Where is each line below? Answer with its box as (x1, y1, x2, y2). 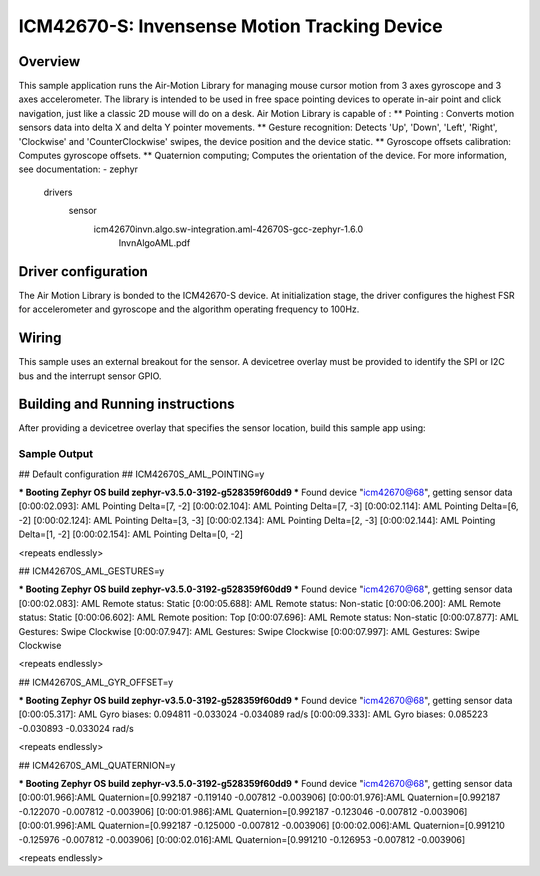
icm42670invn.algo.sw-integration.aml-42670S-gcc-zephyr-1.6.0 (93, 223, 364, 235)
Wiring (18, 330, 62, 347)
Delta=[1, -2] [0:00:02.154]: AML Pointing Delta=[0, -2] (18, 528, 244, 540)
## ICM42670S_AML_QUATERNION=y (18, 759, 176, 771)
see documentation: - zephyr (18, 163, 139, 175)
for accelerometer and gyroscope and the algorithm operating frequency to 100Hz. (18, 303, 360, 315)
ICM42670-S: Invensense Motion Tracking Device (18, 15, 444, 37)
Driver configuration (18, 263, 149, 280)
